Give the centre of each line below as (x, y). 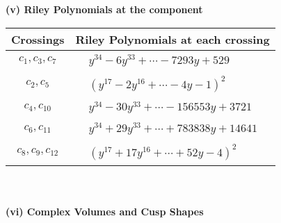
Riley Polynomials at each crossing (172, 39)
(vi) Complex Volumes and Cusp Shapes (105, 211)
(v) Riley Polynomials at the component (104, 9)
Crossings (38, 39)
